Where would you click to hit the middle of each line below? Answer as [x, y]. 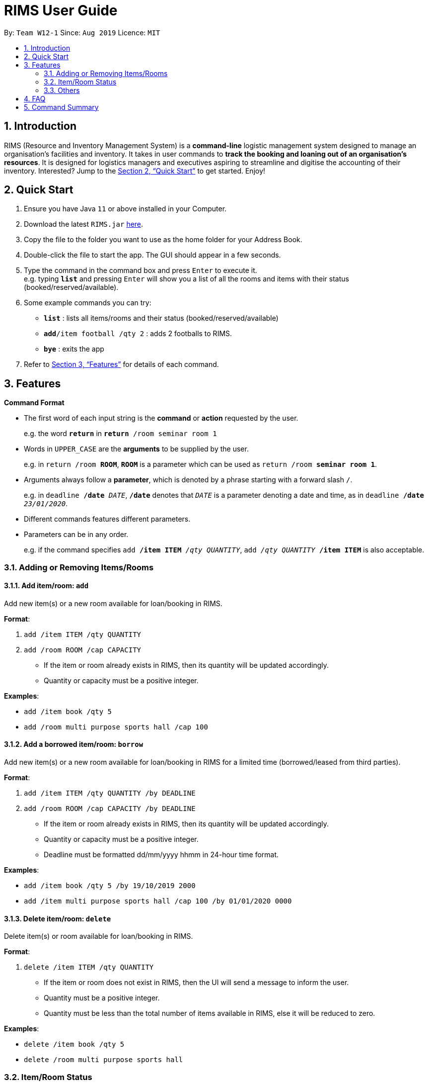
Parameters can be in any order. [76, 535]
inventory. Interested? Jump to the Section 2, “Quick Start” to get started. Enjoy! [135, 171]
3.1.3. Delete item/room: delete [58, 918]
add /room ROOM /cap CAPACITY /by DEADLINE [110, 809]
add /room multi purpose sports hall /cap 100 [116, 727]
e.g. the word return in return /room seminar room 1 [120, 434]
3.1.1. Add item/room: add [46, 586]
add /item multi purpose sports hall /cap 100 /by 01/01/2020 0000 [158, 901]
